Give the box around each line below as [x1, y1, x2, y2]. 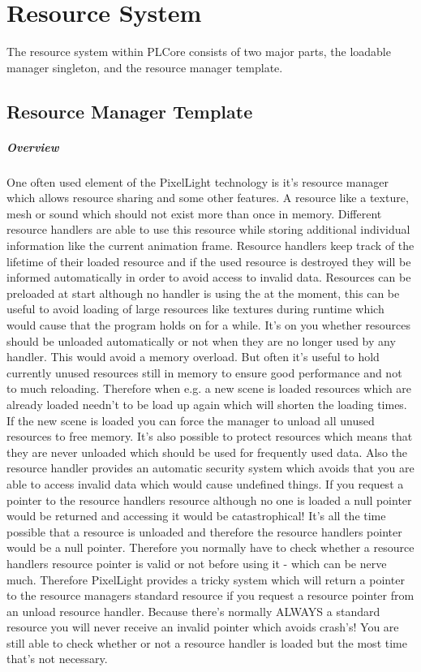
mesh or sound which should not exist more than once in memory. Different [6, 205, 382, 222]
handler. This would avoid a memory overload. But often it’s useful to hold [6, 348, 380, 365]
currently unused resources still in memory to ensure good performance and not [6, 364, 402, 381]
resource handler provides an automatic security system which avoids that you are [6, 459, 415, 476]
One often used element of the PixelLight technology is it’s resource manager [6, 173, 389, 190]
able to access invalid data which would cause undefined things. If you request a [6, 475, 404, 492]
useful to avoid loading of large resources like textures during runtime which [6, 300, 384, 317]
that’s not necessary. [6, 650, 108, 667]
